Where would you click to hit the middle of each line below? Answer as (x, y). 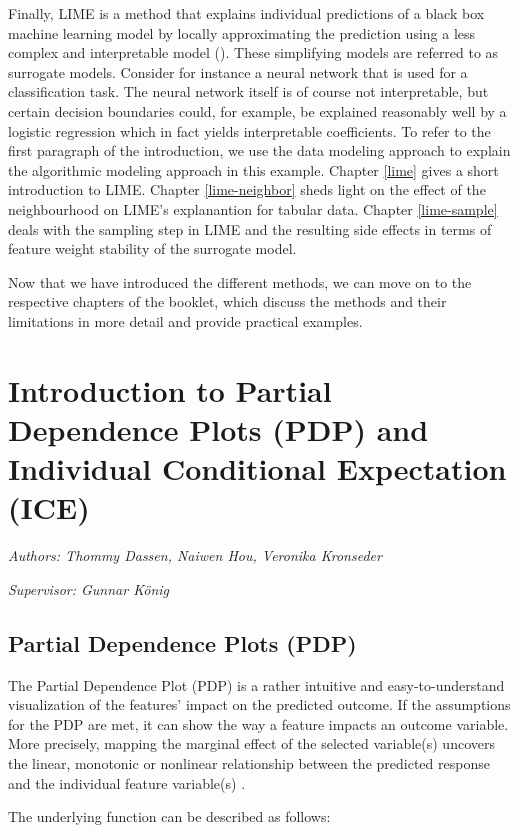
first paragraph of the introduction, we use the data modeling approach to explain (259, 150)
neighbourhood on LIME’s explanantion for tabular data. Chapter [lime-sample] (253, 208)
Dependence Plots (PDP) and (218, 428)
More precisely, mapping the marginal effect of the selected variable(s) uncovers (251, 743)
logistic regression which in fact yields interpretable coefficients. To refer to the (249, 130)
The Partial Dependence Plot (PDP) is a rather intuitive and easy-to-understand (256, 684)
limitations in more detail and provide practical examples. (185, 320)
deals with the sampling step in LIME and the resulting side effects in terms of (250, 228)
